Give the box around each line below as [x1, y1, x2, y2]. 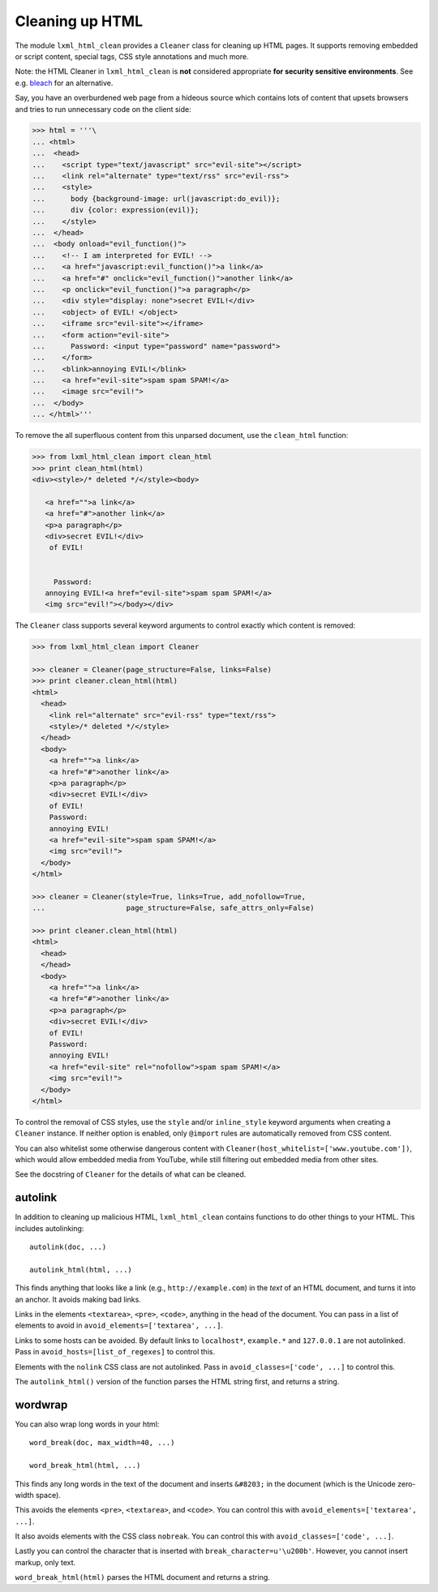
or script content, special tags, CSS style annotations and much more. [15, 51, 249, 61]
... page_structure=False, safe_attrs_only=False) [32, 903, 315, 912]
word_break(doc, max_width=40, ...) [29, 1438, 175, 1448]
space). [35, 1490, 61, 1500]
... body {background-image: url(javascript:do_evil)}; [32, 194, 281, 203]
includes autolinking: [15, 1223, 84, 1233]
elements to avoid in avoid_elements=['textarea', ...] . [15, 1320, 223, 1330]
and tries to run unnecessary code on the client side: [15, 104, 192, 114]
